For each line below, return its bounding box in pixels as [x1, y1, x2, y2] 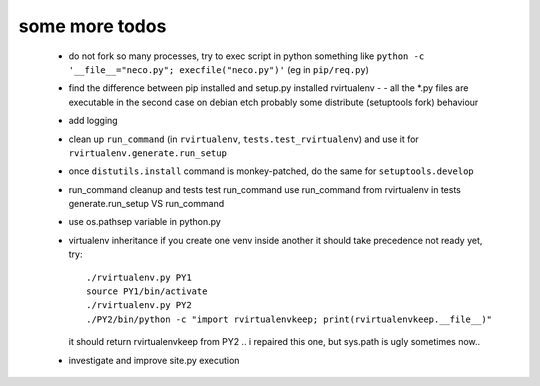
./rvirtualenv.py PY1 [86, 271, 192, 283]
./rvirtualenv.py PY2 [86, 300, 192, 311]
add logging [68, 115, 119, 127]
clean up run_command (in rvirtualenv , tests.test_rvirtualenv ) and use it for [68, 133, 419, 145]
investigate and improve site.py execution [68, 354, 240, 366]
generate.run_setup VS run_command [68, 198, 225, 210]
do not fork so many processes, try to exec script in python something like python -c [68, 50, 425, 62]
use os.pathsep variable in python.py [68, 216, 222, 228]
